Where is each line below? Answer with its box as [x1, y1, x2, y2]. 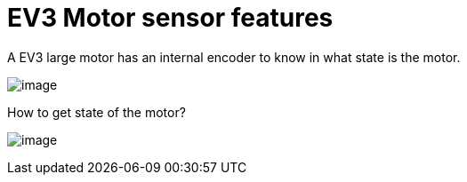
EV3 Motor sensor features [7, 3, 334, 33]
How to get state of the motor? [7, 104, 186, 120]
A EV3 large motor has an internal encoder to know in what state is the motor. [7, 49, 461, 65]
